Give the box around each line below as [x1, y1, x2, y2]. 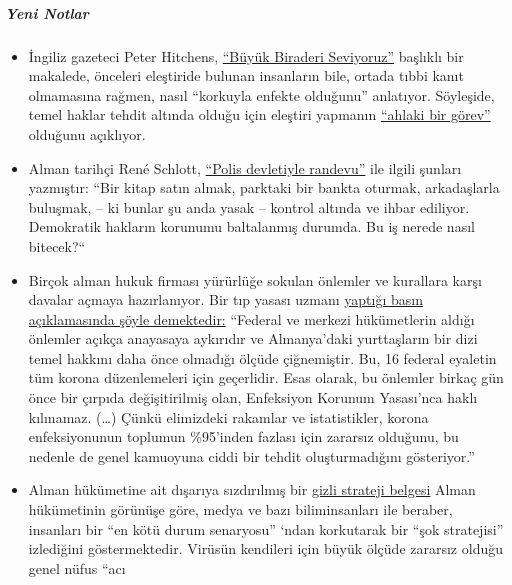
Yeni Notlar [5, 2, 89, 23]
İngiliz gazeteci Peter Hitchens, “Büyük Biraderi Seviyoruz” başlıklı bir [28, 45, 464, 66]
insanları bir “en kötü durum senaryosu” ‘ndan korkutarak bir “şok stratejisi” [28, 518, 504, 539]
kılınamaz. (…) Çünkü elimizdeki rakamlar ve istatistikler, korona [28, 406, 429, 427]
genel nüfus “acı [28, 557, 126, 578]
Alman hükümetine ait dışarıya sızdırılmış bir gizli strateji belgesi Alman [28, 479, 476, 500]
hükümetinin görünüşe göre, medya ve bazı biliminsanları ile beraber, [28, 499, 453, 520]
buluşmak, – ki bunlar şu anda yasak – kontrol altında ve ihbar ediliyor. [28, 196, 470, 217]
